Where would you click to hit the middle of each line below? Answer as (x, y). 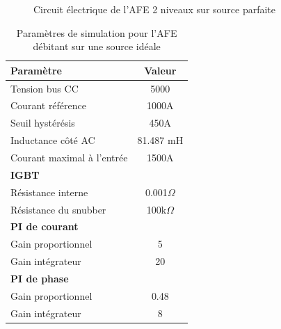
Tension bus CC (45, 88)
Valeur (160, 70)
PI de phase (40, 278)
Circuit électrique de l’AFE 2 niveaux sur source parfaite (155, 9)
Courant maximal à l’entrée (69, 157)
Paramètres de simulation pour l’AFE (97, 32)
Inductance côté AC (53, 140)
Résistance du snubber (58, 209)
